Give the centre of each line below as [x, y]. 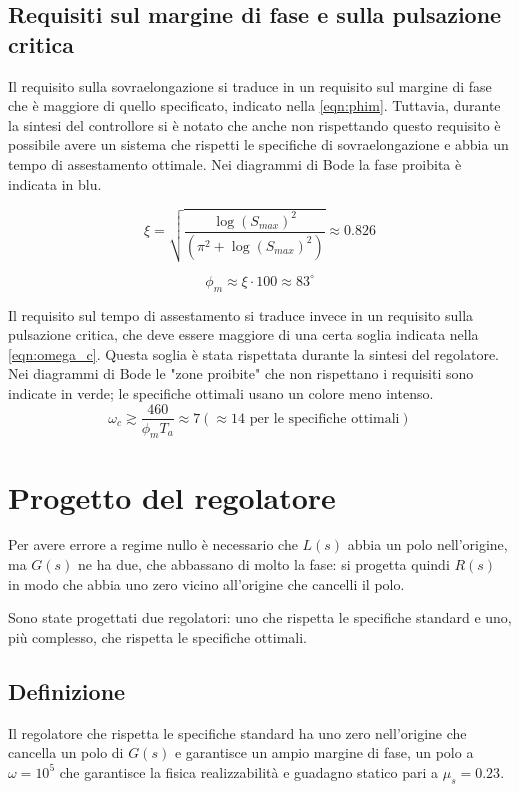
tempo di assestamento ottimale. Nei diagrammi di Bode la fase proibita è [235, 163]
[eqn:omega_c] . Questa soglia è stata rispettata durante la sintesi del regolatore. [253, 353]
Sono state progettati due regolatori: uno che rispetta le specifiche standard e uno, [260, 617]
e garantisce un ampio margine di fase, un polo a [324, 752]
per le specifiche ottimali [324, 418]
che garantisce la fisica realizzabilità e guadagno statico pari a [249, 771]
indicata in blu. [55, 183]
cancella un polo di [66, 752]
